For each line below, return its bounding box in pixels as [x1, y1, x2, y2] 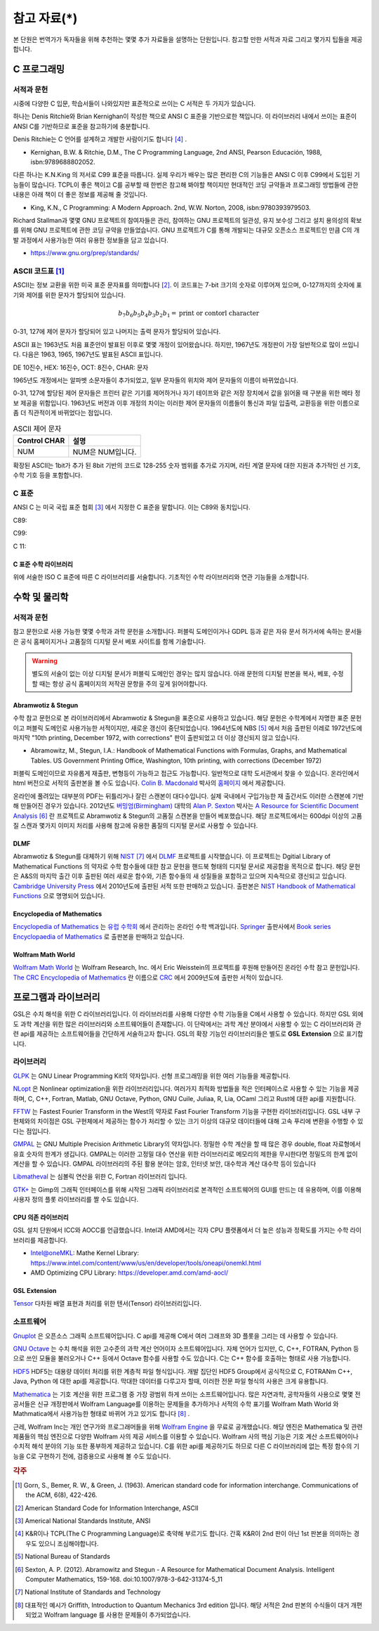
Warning [32, 656, 58, 665]
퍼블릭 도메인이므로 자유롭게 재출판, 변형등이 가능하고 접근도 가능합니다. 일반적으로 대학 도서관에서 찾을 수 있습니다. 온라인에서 [13, 769, 359, 778]
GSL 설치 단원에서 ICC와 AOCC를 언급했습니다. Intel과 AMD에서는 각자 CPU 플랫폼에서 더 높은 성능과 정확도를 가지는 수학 [13, 1226, 349, 1235]
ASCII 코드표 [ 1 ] [13, 266, 65, 275]
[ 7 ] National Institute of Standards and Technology [15, 1588, 161, 1597]
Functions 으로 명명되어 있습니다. [13, 892, 105, 899]
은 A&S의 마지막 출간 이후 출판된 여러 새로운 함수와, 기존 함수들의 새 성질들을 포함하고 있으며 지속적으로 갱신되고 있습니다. [13, 872, 347, 881]
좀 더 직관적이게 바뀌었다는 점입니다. [13, 408, 112, 417]
